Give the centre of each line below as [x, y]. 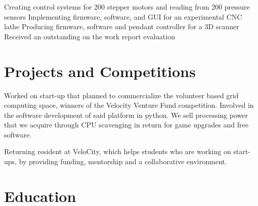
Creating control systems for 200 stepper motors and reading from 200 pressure [127, 7]
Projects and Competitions [100, 71]
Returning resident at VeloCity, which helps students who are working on [118, 151]
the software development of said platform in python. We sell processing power [126, 115]
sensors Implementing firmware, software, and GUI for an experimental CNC [123, 16]
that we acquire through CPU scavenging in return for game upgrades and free [126, 125]
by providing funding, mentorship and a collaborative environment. [123, 161]
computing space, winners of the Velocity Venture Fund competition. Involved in [129, 105]
